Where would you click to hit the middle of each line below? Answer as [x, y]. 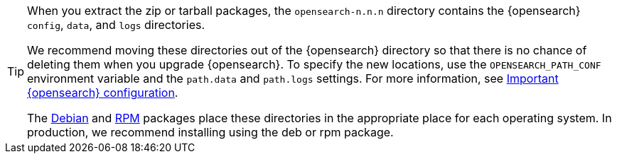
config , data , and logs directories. [116, 25]
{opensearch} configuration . [103, 93]
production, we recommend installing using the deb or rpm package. [210, 132]
